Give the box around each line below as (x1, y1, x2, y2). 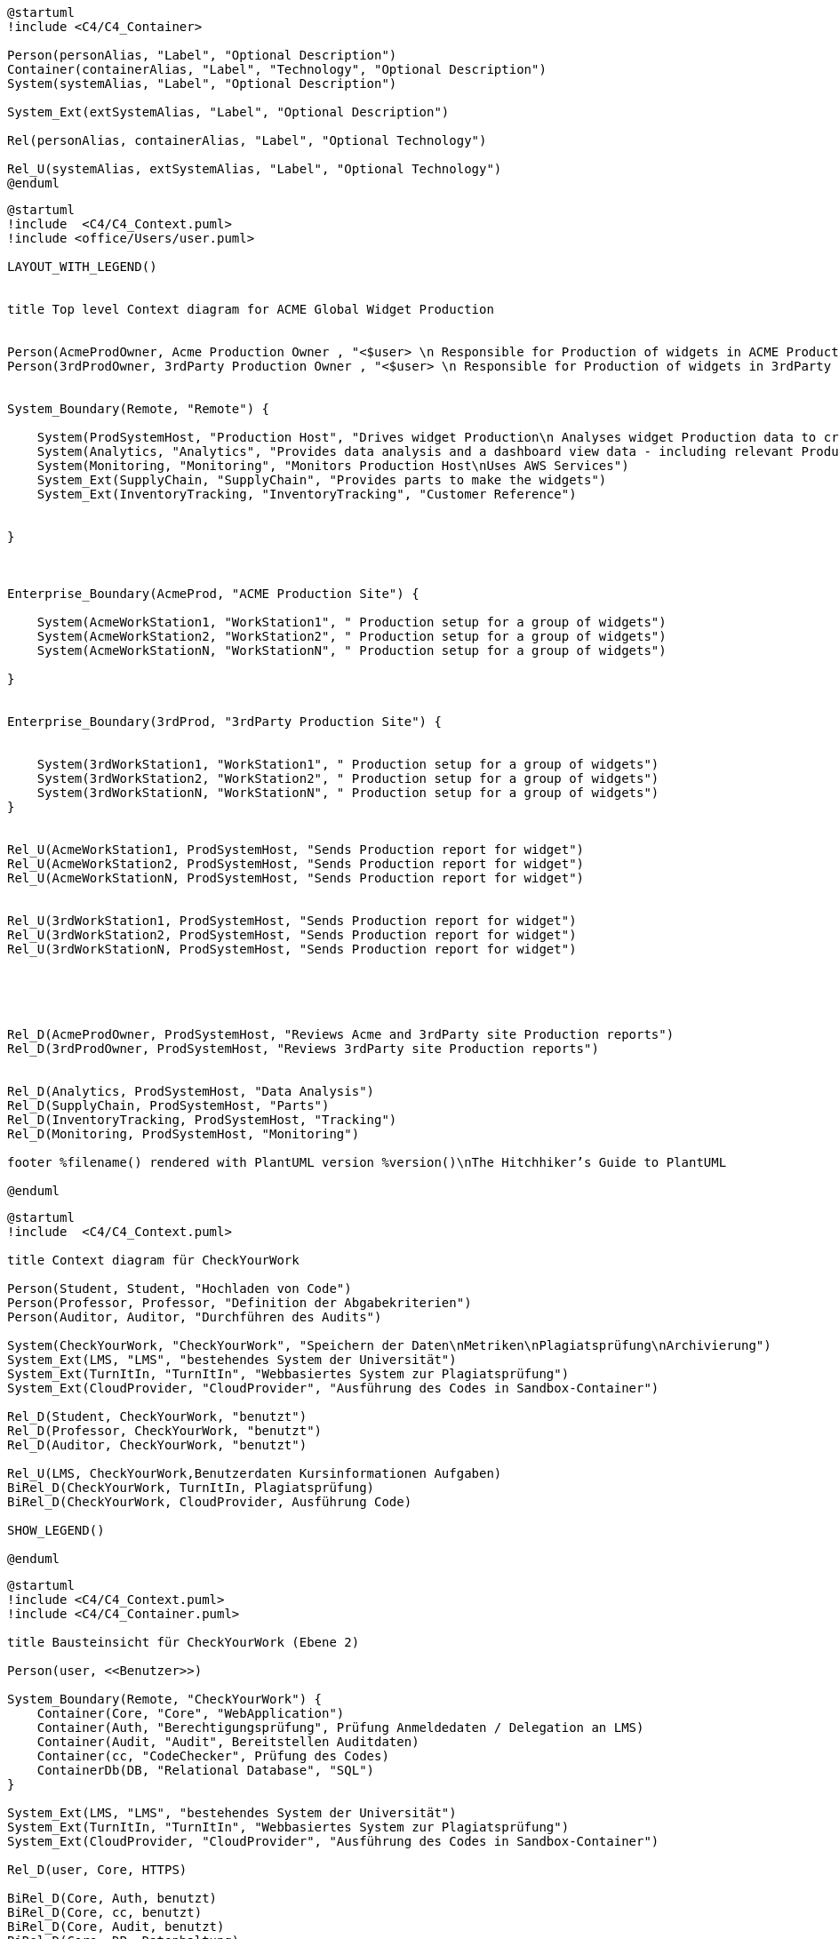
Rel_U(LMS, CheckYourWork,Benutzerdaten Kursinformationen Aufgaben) (7, 1466, 502, 1480)
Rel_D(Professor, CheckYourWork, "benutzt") (7, 1424, 323, 1438)
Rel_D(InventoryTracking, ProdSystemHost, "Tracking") (7, 1113, 397, 1127)
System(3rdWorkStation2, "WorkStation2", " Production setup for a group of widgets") (36, 771, 659, 786)
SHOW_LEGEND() (7, 1523, 105, 1537)
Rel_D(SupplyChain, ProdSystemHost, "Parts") (7, 1098, 330, 1113)
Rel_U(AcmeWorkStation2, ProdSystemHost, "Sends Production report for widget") (7, 857, 585, 871)
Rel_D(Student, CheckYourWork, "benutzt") (7, 1409, 308, 1424)
